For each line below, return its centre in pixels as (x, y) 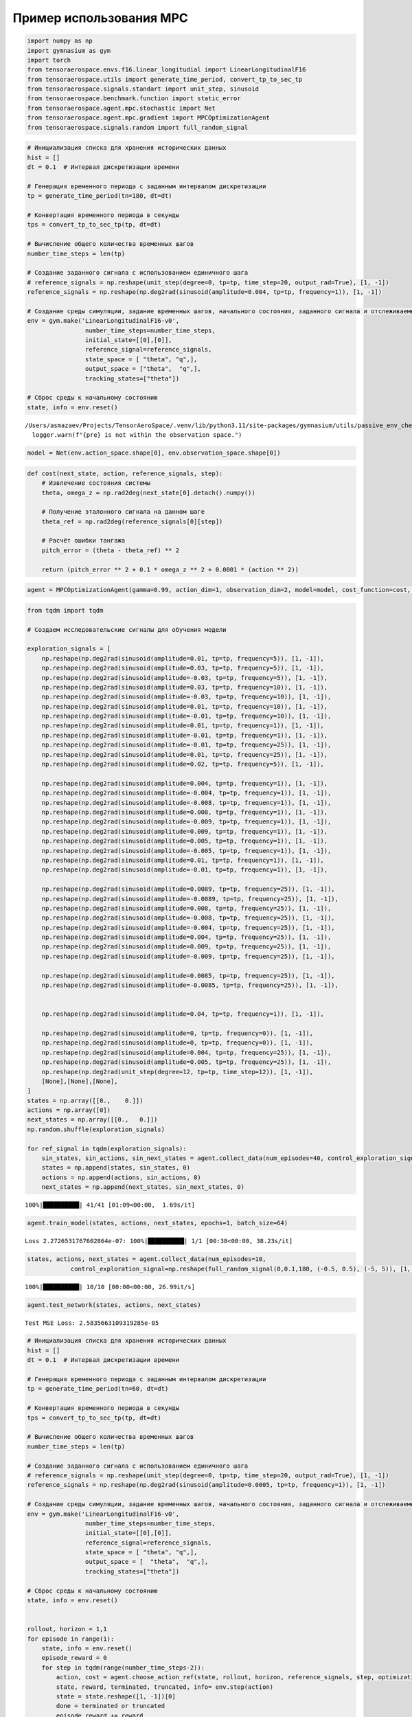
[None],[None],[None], (80, 1081)
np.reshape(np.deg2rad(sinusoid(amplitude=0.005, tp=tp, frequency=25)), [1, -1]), (186, 1062)
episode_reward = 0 (75, 1658)
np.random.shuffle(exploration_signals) (96, 1129)
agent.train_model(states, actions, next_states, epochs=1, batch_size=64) (158, 1223)
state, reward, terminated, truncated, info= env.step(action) (165, 1687)
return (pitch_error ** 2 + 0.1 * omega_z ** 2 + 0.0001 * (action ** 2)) (170, 569)
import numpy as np (60, 41)
